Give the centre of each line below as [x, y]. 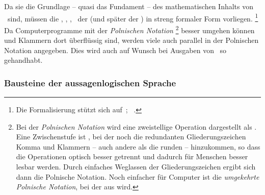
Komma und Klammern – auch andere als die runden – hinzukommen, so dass [138, 146]
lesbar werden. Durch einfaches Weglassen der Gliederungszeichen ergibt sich [136, 167]
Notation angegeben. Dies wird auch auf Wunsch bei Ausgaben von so [115, 50]
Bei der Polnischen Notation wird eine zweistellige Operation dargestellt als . [136, 126]
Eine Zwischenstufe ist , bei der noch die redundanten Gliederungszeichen [131, 137]
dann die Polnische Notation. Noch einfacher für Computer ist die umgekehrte [138, 176]
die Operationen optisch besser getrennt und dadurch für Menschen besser [132, 156]
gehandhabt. [23, 60]
